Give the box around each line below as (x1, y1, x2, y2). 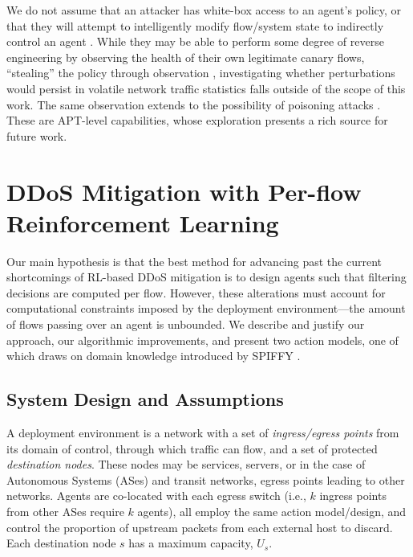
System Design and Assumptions (6, 387, 284, 412)
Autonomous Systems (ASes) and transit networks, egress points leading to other (6, 471, 405, 488)
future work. (6, 127, 67, 144)
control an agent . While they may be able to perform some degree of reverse (6, 33, 384, 50)
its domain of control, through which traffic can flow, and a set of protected (6, 440, 378, 457)
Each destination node (6, 534, 116, 551)
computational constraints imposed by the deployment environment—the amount (6, 300, 406, 317)
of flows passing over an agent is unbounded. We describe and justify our (6, 316, 365, 333)
